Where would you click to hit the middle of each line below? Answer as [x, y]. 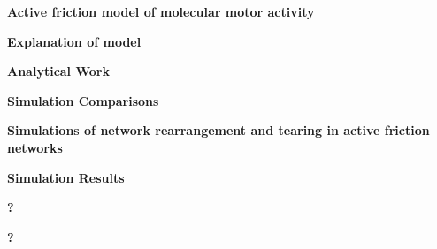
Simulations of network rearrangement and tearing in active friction [218, 130]
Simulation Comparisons [83, 100]
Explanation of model [74, 41]
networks [35, 147]
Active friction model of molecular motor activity [161, 11]
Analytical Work [58, 71]
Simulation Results [66, 177]
